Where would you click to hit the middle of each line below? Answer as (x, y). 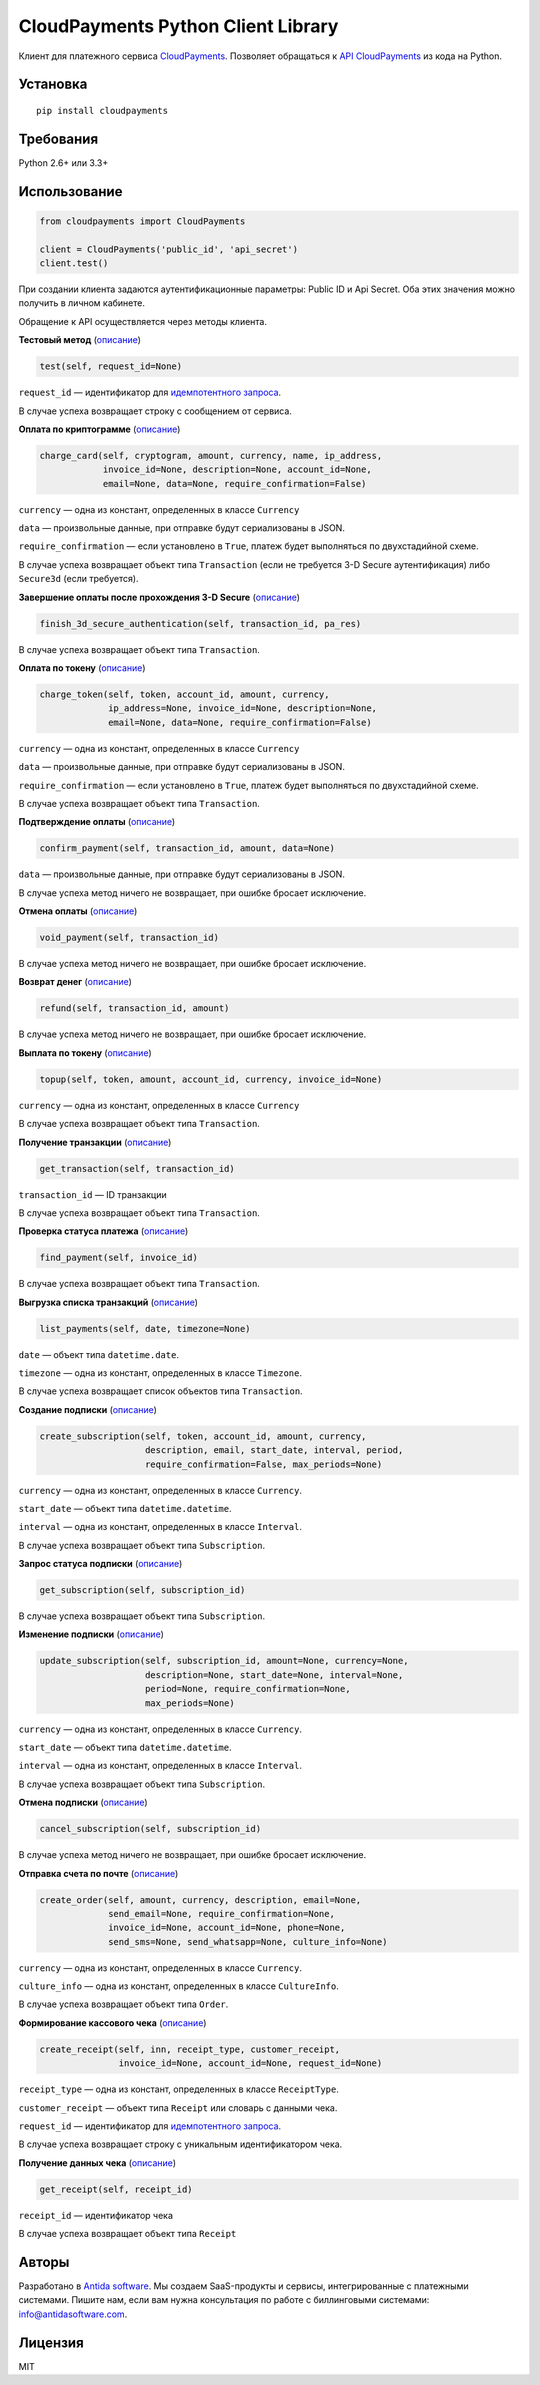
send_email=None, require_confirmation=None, (221, 1913)
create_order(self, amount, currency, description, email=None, (200, 1899)
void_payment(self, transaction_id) (129, 938)
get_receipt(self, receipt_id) (116, 2189)
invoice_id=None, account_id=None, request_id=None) (250, 2063)
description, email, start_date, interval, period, (274, 1450)
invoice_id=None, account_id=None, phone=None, (227, 1928)
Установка (53, 84)
